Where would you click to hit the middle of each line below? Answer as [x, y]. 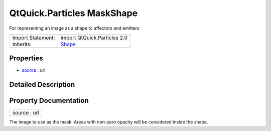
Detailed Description [42, 85]
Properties [26, 58]
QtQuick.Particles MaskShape [74, 13]
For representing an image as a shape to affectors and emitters [75, 28]
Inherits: [22, 44]
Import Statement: [34, 38]
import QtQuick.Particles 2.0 [94, 38]
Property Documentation [49, 101]
